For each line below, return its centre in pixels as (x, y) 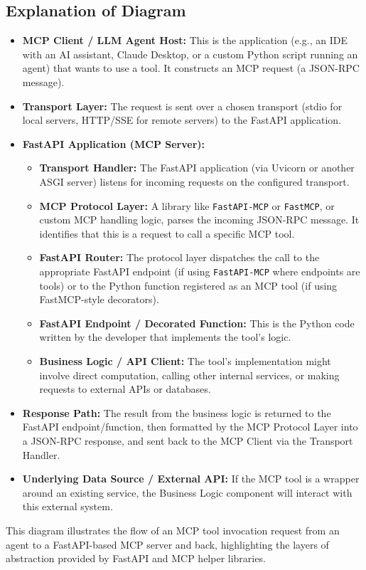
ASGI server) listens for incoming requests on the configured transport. (194, 181)
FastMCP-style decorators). (99, 299)
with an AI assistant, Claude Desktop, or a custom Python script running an (190, 54)
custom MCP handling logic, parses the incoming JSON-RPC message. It (199, 220)
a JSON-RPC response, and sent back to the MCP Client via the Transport (188, 440)
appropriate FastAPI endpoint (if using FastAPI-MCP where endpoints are (200, 271)
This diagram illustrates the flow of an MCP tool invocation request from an (173, 530)
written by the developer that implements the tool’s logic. (165, 337)
